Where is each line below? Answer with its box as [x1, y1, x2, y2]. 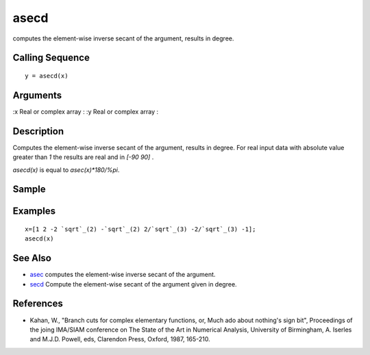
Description [12, 125, 64, 137]
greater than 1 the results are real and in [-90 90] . [12, 153, 154, 161]
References [12, 298, 63, 310]
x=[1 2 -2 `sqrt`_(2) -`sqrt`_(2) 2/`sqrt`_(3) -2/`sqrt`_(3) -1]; [25, 225, 256, 233]
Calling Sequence [12, 52, 90, 64]
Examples [12, 206, 56, 217]
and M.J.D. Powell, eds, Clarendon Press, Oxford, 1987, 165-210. [29, 335, 210, 343]
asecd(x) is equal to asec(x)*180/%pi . [12, 165, 120, 174]
